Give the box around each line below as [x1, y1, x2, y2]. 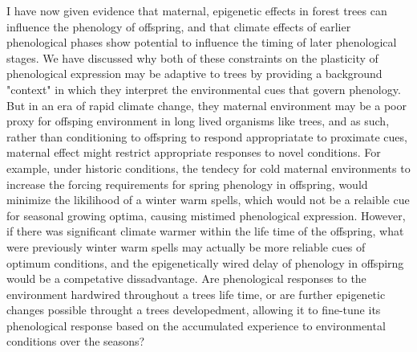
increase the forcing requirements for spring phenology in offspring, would [6, 175, 368, 192]
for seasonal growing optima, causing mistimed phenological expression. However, [6, 207, 406, 223]
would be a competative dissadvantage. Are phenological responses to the [6, 270, 366, 287]
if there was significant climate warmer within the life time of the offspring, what [6, 223, 404, 239]
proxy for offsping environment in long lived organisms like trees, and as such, [6, 113, 390, 129]
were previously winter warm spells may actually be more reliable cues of [6, 238, 366, 255]
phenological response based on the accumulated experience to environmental [6, 317, 386, 334]
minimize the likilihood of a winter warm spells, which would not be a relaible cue [6, 191, 410, 208]
